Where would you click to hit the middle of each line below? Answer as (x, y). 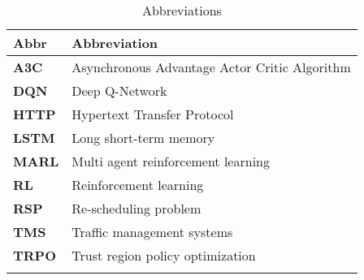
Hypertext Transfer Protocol (153, 114)
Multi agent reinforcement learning (171, 161)
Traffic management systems (152, 232)
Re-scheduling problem (136, 208)
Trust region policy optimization (164, 255)
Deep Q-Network (119, 90)
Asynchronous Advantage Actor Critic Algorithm (211, 67)
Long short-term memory (143, 138)
